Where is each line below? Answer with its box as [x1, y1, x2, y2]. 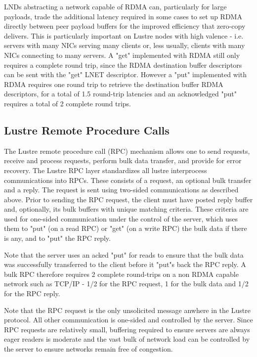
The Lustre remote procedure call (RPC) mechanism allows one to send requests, [4, 145, 250, 156]
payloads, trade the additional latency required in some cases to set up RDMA [4, 11, 242, 21]
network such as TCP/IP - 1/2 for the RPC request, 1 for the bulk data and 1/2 [4, 278, 249, 289]
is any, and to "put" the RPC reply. [4, 233, 111, 243]
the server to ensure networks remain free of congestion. [4, 344, 173, 354]
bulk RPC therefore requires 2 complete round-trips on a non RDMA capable [4, 268, 239, 279]
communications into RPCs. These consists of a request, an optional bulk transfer [4, 175, 252, 185]
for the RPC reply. [4, 288, 60, 299]
